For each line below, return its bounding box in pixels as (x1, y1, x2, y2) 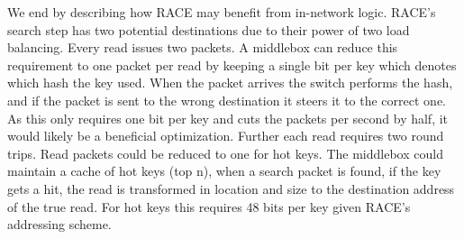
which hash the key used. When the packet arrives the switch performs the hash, (7, 73, 453, 92)
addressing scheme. (7, 215, 112, 234)
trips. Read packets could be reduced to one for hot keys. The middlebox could (7, 143, 443, 162)
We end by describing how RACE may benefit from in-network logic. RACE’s (7, 3, 436, 21)
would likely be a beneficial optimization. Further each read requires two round (7, 126, 444, 145)
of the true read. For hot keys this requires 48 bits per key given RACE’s (7, 197, 411, 216)
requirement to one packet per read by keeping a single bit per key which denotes (7, 55, 457, 74)
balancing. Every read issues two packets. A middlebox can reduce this (7, 38, 398, 57)
